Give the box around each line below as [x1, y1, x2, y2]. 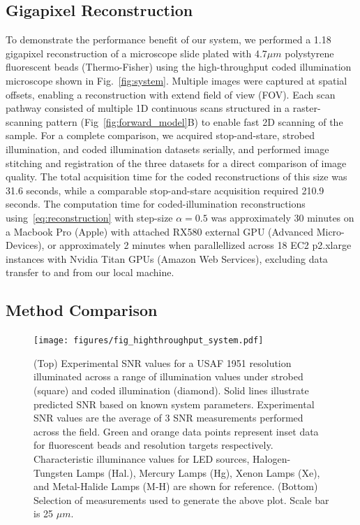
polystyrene [285, 45, 334, 60]
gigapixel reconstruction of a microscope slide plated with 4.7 [6, 45, 267, 60]
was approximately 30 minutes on [211, 210, 354, 224]
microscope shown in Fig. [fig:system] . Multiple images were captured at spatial [6, 73, 347, 87]
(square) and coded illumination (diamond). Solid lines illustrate [33, 382, 309, 397]
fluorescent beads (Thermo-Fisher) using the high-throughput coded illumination [6, 59, 352, 74]
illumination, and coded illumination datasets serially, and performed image [6, 141, 329, 156]
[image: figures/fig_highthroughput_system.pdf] [33, 336, 264, 346]
